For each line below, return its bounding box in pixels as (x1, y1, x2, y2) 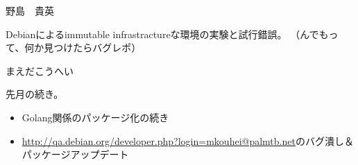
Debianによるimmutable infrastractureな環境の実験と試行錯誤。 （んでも (6, 26, 329, 41)
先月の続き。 (6, 87, 64, 101)
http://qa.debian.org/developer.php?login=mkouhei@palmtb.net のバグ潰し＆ (22, 133, 354, 148)
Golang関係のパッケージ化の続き (22, 110, 169, 124)
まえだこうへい (6, 63, 74, 78)
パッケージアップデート (22, 147, 129, 162)
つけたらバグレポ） (53, 40, 142, 55)
